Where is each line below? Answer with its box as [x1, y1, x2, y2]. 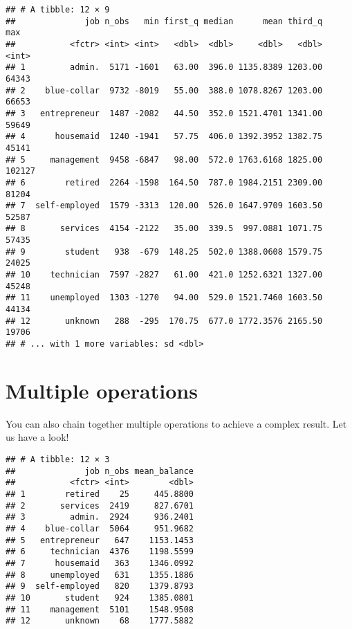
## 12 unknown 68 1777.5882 [6, 616, 194, 626]
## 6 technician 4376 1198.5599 [6, 547, 194, 557]
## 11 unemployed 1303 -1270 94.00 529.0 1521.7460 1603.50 [6, 293, 323, 303]
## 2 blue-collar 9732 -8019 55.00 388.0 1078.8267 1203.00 [6, 85, 323, 95]
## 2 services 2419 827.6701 [6, 500, 194, 511]
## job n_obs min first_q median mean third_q [6, 16, 323, 26]
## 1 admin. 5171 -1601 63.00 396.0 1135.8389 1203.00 [6, 62, 323, 73]
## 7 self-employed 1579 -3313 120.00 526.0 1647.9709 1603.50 [6, 201, 323, 211]
